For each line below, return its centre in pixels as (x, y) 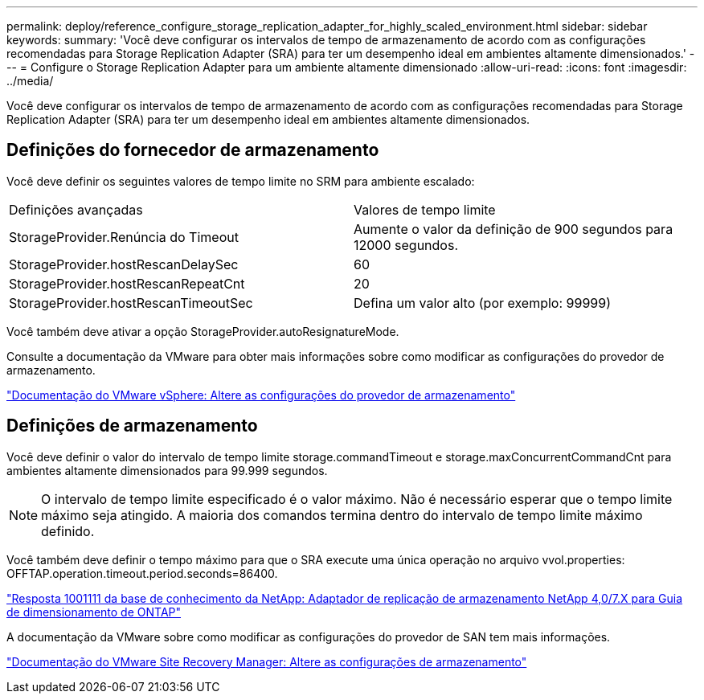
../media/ (30, 81)
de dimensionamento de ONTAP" (94, 612)
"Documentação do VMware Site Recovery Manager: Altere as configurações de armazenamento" (267, 661)
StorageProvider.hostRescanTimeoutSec (131, 303)
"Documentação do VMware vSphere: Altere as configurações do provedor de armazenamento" (261, 395)
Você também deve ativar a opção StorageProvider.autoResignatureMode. (203, 331)
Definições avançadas (76, 209)
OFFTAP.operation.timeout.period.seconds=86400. (142, 573)
